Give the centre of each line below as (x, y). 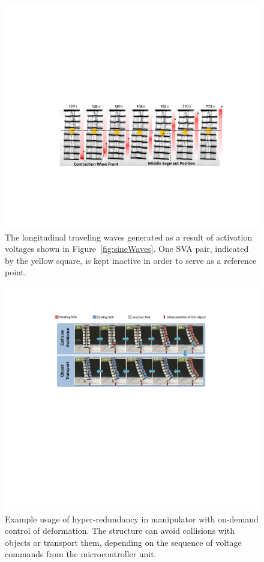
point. (16, 272)
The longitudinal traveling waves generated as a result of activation (129, 237)
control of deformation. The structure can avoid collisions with (120, 531)
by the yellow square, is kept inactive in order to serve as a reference (131, 260)
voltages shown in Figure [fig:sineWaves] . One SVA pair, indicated (127, 249)
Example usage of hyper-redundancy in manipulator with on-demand (132, 519)
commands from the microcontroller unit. (81, 554)
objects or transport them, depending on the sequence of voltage (123, 542)
